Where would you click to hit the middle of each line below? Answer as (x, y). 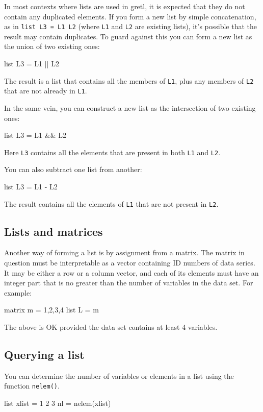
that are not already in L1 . (46, 91)
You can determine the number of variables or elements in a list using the (119, 375)
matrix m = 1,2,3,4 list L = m (51, 310)
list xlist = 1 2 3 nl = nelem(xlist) (58, 403)
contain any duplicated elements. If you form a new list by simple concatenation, (130, 16)
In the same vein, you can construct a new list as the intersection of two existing (130, 107)
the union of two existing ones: (52, 46)
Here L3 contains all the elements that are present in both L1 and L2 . (112, 152)
